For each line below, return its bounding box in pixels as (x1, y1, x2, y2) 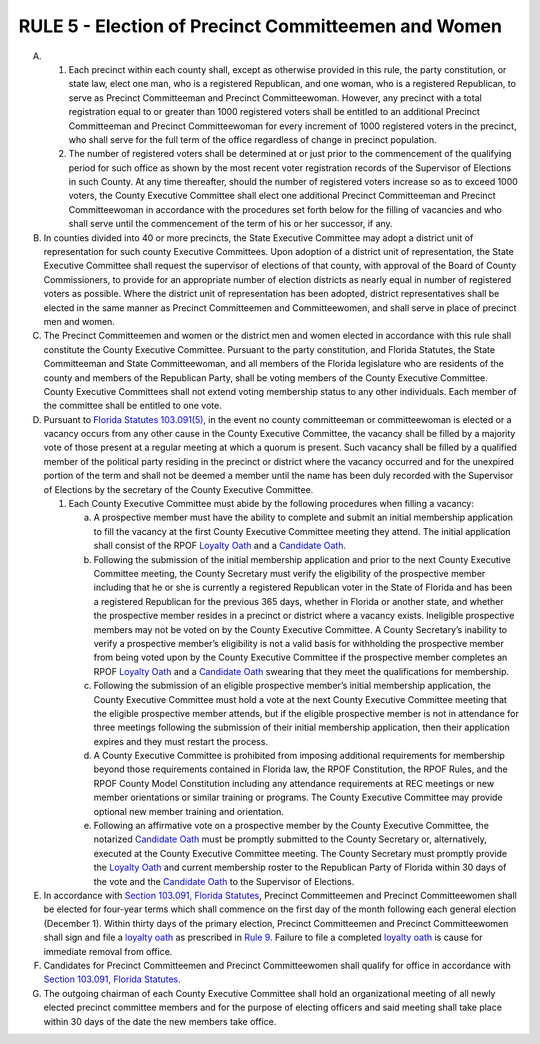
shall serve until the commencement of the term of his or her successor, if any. (68, 218, 394, 230)
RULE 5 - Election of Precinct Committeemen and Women (18, 15, 502, 37)
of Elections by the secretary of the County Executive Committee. (43, 483, 314, 495)
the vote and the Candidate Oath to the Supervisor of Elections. (93, 875, 355, 887)
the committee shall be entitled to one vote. (43, 400, 222, 412)
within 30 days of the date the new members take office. (43, 1015, 277, 1027)
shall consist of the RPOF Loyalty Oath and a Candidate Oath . (93, 540, 347, 552)
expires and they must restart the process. (93, 735, 269, 747)
